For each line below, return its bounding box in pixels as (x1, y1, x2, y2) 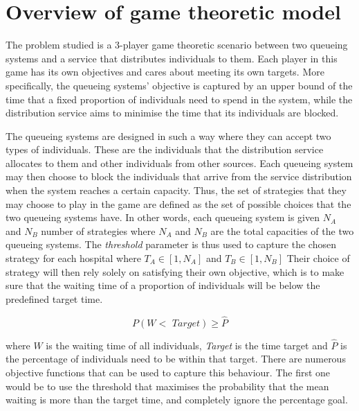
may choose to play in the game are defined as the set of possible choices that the (6, 196, 351, 211)
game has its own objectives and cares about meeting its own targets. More (6, 64, 324, 79)
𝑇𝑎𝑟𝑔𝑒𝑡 (172, 318, 201, 329)
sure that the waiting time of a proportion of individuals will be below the (6, 278, 320, 292)
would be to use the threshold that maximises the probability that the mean (6, 378, 329, 393)
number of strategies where (41, 223, 156, 238)
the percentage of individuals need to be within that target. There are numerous (6, 351, 346, 366)
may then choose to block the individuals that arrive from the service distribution (6, 169, 352, 184)
